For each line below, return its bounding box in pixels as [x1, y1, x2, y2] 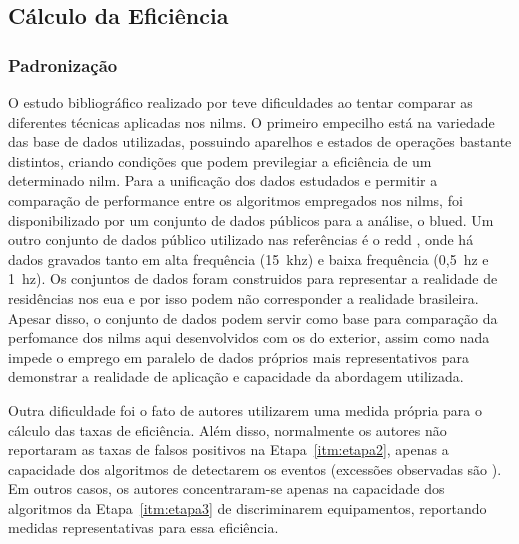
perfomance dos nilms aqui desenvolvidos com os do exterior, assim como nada [8, 327, 490, 348]
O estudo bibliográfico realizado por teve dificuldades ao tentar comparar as [8, 92, 473, 112]
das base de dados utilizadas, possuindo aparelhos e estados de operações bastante [8, 131, 512, 152]
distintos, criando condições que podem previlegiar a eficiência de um [8, 150, 432, 171]
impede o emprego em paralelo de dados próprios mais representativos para [8, 346, 470, 367]
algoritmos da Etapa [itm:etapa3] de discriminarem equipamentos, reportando [8, 497, 487, 518]
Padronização [8, 52, 118, 77]
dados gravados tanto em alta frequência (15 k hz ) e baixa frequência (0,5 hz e [8, 248, 489, 269]
